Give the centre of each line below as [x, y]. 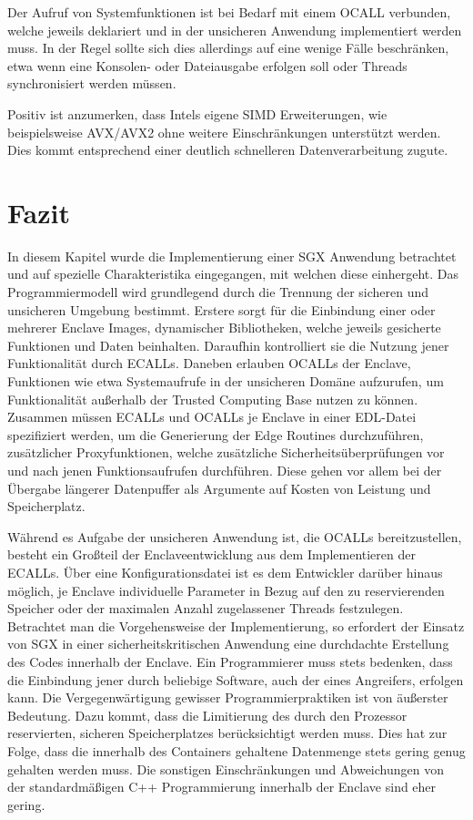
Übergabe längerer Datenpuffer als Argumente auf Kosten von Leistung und [219, 488]
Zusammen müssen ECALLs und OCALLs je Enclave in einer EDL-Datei [212, 417]
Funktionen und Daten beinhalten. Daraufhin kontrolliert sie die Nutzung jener [228, 345]
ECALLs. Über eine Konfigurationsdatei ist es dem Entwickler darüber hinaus [225, 572]
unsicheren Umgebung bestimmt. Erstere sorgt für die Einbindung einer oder [221, 309]
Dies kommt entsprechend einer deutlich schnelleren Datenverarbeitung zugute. [228, 150]
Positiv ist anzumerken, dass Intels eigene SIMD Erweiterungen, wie [197, 113]
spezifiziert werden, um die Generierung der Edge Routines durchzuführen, [216, 434]
